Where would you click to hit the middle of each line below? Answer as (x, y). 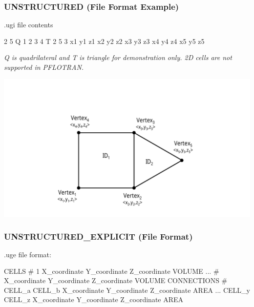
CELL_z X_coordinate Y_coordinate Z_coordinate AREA (94, 299)
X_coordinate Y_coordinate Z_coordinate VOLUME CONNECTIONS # (116, 280)
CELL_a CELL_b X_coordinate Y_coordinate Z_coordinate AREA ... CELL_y (127, 290)
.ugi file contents (29, 25)
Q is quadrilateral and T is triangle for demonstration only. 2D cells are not (118, 57)
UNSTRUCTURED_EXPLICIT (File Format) (98, 236)
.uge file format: (28, 254)
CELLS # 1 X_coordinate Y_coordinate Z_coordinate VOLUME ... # (112, 271)
